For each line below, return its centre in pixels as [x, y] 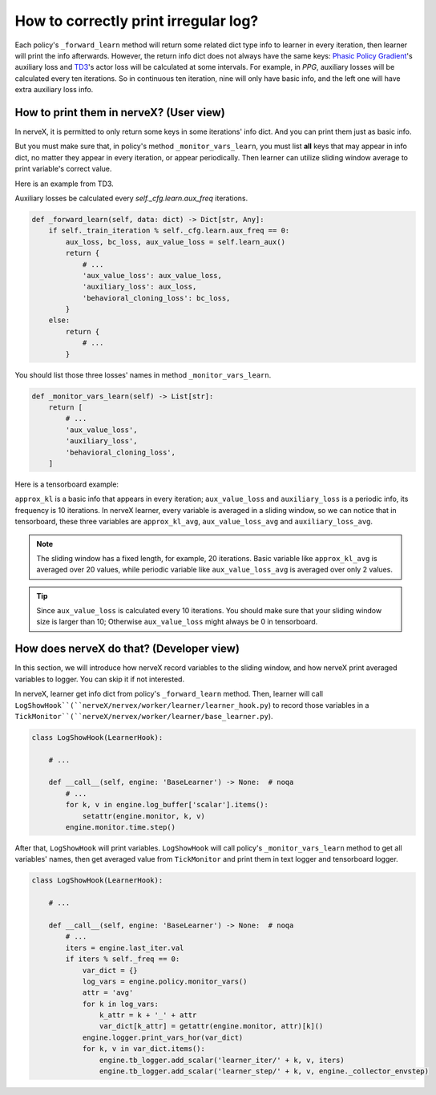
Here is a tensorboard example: [67, 484]
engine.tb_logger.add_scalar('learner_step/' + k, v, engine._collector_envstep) [264, 1071]
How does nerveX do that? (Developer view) [127, 649]
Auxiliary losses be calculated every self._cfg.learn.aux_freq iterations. [131, 198]
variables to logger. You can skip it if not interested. [99, 679]
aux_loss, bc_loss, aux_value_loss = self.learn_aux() [176, 242]
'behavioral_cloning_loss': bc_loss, [156, 298]
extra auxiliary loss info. [54, 90]
